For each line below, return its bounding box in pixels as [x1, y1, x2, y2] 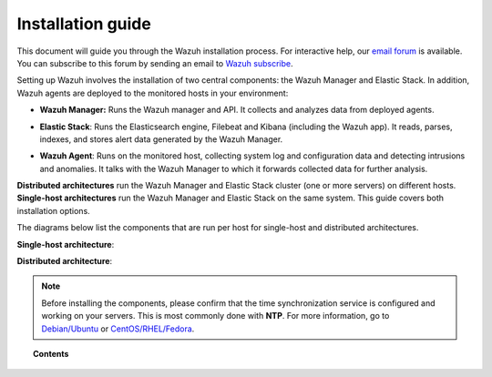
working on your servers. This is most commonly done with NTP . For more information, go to [41, 311, 390, 321]
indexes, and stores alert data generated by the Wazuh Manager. [39, 133, 283, 145]
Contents [33, 348, 69, 359]
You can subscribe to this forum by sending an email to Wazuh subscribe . [16, 57, 293, 68]
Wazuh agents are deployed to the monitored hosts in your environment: [16, 87, 289, 98]
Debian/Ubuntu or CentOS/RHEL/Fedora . [41, 323, 195, 334]
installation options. [16, 205, 90, 216]
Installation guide [16, 14, 152, 34]
